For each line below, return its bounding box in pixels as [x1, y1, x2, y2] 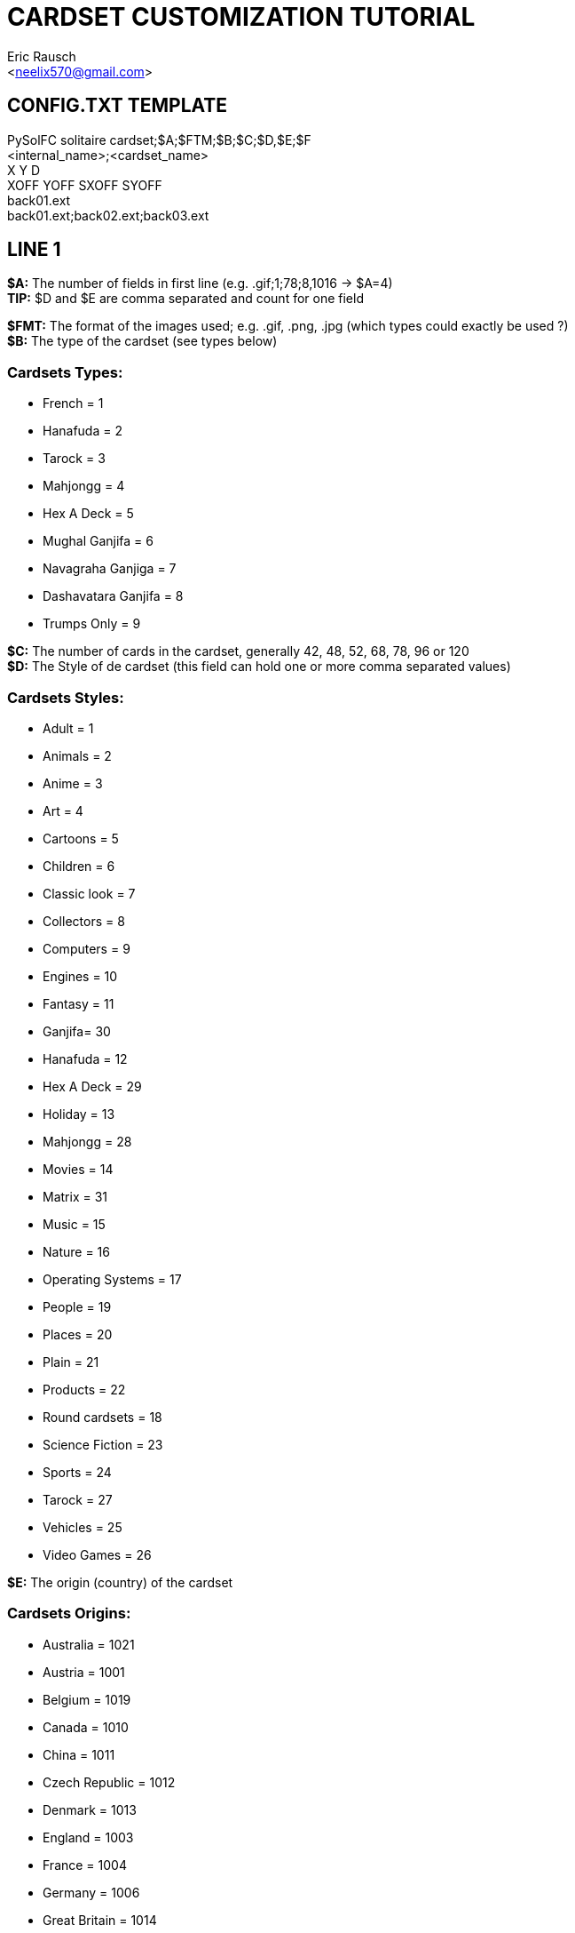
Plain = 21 [43, 1354, 99, 1370]
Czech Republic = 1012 [43, 1774, 176, 1790]
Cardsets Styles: [7, 688, 124, 707]
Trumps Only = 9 [43, 616, 141, 632]
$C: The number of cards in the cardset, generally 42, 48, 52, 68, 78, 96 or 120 [7, 643, 469, 659]
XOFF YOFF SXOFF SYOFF [7, 177, 162, 193]
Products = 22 [43, 1381, 126, 1397]
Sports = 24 [43, 1464, 112, 1480]
